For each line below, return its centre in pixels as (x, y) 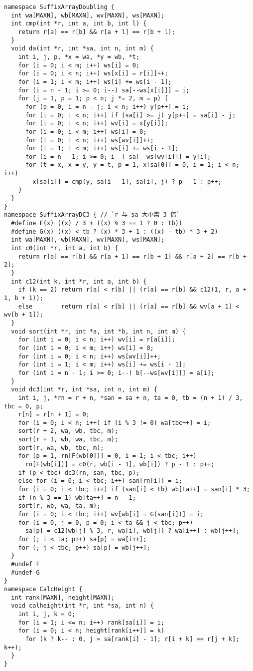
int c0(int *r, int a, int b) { (65, 248)
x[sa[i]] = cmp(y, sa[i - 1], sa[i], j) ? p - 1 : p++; (127, 181)
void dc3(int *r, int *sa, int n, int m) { (84, 390)
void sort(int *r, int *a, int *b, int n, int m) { (99, 331)
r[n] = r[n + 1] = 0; (54, 415)
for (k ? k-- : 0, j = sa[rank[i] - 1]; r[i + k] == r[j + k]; (132, 639)
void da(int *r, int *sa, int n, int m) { (82, 49)
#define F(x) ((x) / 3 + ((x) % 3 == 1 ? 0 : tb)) (97, 223)
